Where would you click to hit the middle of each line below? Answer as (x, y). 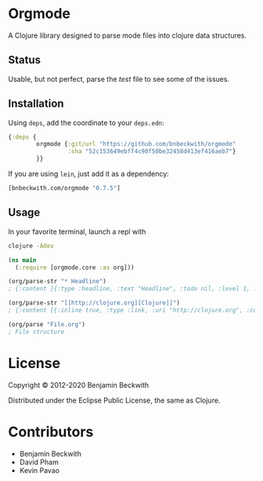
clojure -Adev (31, 246)
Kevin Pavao (40, 470)
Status (25, 60)
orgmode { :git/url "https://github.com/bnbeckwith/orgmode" (136, 144)
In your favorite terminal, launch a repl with (77, 231)
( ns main (22, 260)
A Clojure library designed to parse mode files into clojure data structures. (128, 35)
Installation (36, 104)
